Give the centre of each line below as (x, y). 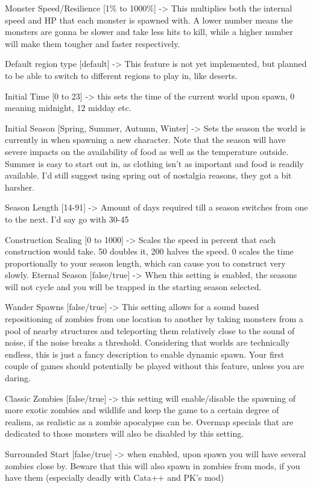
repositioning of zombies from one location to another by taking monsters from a (154, 319)
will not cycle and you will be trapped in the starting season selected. (133, 286)
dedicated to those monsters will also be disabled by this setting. (125, 433)
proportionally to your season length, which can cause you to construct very (145, 263)
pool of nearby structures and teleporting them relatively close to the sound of (150, 330)
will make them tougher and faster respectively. (93, 43)
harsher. (20, 187)
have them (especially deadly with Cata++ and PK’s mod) (115, 477)
